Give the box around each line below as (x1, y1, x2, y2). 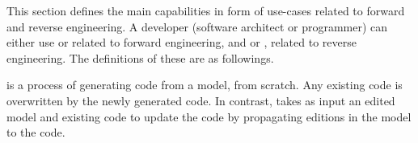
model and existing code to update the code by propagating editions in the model (6, 108, 412, 125)
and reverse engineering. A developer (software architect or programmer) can (6, 18, 388, 35)
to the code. (6, 124, 65, 141)
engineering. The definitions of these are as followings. (6, 49, 274, 66)
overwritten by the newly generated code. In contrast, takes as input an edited (6, 92, 395, 108)
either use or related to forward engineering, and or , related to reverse (6, 34, 357, 51)
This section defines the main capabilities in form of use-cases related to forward (6, 2, 405, 18)
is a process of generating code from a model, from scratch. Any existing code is (6, 76, 403, 93)
